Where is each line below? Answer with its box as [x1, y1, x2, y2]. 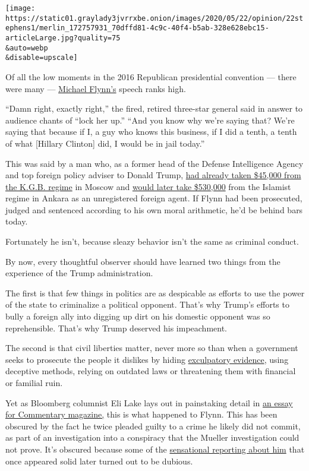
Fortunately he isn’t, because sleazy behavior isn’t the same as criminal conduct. [5, 235, 299, 248]
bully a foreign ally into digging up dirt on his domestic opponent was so [5, 310, 270, 323]
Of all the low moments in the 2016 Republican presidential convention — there [5, 70, 297, 83]
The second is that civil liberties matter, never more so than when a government [5, 342, 298, 354]
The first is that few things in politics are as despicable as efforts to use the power [5, 286, 305, 299]
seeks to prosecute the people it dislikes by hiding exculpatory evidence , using [5, 353, 289, 365]
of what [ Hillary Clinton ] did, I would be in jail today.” [5, 137, 205, 149]
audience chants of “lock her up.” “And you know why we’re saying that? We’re [5, 113, 295, 126]
